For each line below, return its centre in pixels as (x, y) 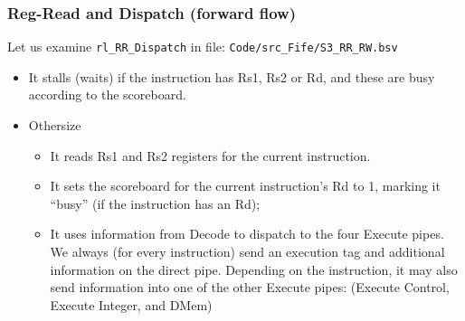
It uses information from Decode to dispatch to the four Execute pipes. (247, 234)
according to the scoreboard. (107, 94)
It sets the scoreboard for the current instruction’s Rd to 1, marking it (245, 186)
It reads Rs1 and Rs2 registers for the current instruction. (210, 155)
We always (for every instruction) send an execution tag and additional (247, 252)
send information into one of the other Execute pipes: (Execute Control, (250, 287)
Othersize (55, 125)
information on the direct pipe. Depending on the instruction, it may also (254, 269)
